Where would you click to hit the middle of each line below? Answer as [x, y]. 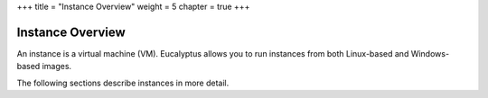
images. [57, 67]
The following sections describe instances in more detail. [123, 83]
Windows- [430, 53]
